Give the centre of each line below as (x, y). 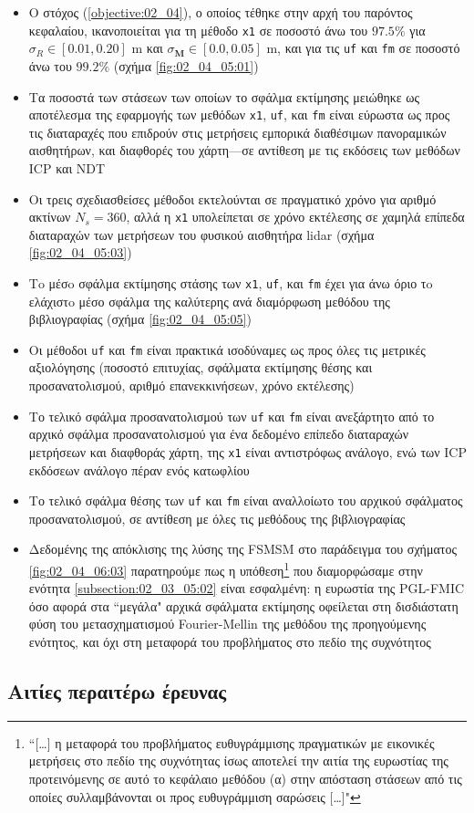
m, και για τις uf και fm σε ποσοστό (363, 48)
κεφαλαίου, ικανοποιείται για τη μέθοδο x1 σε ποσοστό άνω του (198, 30)
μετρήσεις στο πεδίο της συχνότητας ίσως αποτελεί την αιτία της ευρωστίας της (238, 761)
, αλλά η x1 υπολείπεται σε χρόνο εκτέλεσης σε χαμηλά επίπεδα (295, 217)
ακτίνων (50, 217)
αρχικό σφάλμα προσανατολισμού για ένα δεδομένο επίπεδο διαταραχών (218, 434)
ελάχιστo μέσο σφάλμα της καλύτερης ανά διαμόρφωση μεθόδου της (209, 301)
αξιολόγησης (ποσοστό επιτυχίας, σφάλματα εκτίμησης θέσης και (201, 367)
